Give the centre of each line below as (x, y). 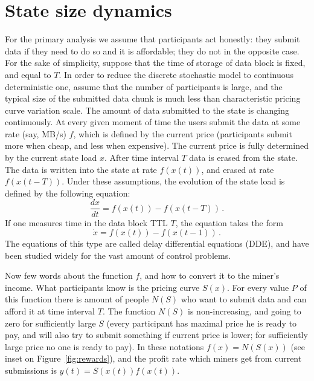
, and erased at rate (238, 169)
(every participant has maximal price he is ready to (202, 323)
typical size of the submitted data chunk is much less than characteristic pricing (153, 98)
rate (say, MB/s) (36, 133)
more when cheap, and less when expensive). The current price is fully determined (157, 145)
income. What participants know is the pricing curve (102, 287)
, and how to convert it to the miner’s (210, 275)
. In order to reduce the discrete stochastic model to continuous (176, 74)
